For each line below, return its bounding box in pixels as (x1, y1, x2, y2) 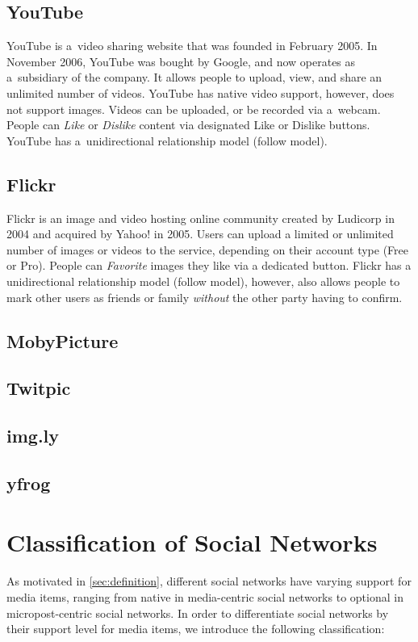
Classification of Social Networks (6, 526, 378, 559)
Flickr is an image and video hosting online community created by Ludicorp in (6, 209, 395, 226)
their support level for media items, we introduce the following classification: (6, 620, 385, 637)
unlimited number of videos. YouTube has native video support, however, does (6, 84, 395, 101)
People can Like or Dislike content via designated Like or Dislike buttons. (6, 116, 370, 133)
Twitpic (6, 376, 71, 401)
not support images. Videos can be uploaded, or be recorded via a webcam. (6, 100, 381, 117)
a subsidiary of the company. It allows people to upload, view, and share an (6, 69, 382, 86)
